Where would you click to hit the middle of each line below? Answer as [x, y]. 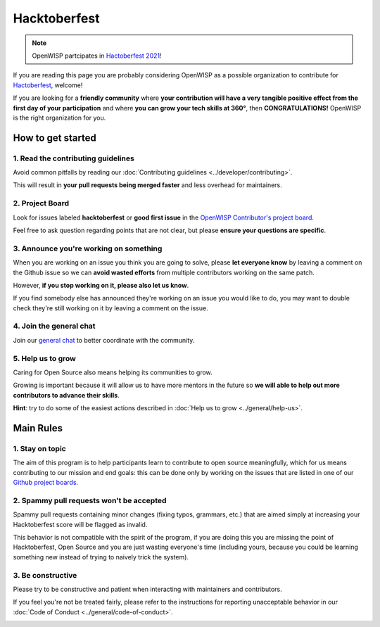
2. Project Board [41, 203]
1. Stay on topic [39, 448]
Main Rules [38, 428]
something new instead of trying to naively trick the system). [101, 557]
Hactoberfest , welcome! [48, 85]
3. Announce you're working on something [88, 248]
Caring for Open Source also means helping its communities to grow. [113, 372]
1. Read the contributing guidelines [74, 158]
